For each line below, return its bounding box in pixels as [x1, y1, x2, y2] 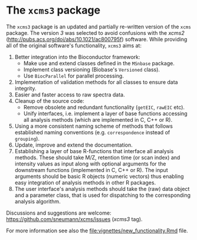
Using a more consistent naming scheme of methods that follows [14, 122, 173, 129]
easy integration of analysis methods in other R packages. [14, 179, 156, 186]
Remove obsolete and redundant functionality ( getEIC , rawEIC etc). [23, 103, 185, 111]
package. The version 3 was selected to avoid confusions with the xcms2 [6, 29, 185, 36]
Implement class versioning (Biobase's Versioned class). [23, 66, 160, 73]
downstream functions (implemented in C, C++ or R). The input [14, 166, 168, 173]
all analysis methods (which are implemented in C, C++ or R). [23, 116, 173, 123]
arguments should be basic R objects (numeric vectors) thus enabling [14, 173, 184, 180]
